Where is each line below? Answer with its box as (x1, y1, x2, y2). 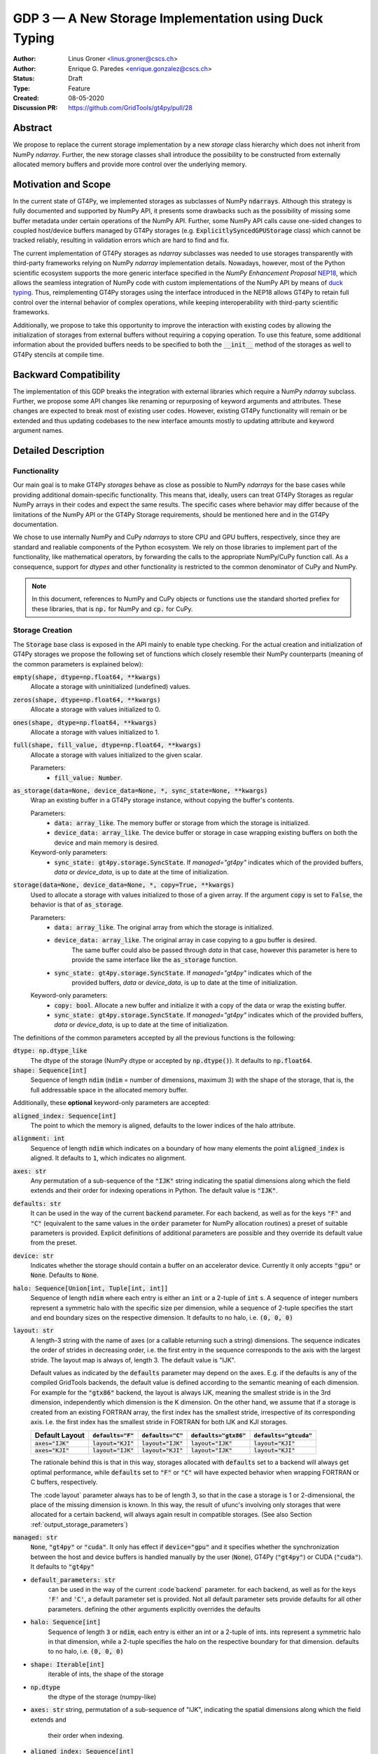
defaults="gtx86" (190, 1431, 246, 1439)
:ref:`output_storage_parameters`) (30, 1520, 129, 1529)
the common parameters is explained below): (13, 660, 143, 668)
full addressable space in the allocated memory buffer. (30, 1085, 188, 1094)
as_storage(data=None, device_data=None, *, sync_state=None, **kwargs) (13, 786, 268, 794)
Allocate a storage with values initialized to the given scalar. (30, 751, 203, 759)
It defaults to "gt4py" (30, 1562, 94, 1571)
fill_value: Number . (54, 773, 122, 782)
